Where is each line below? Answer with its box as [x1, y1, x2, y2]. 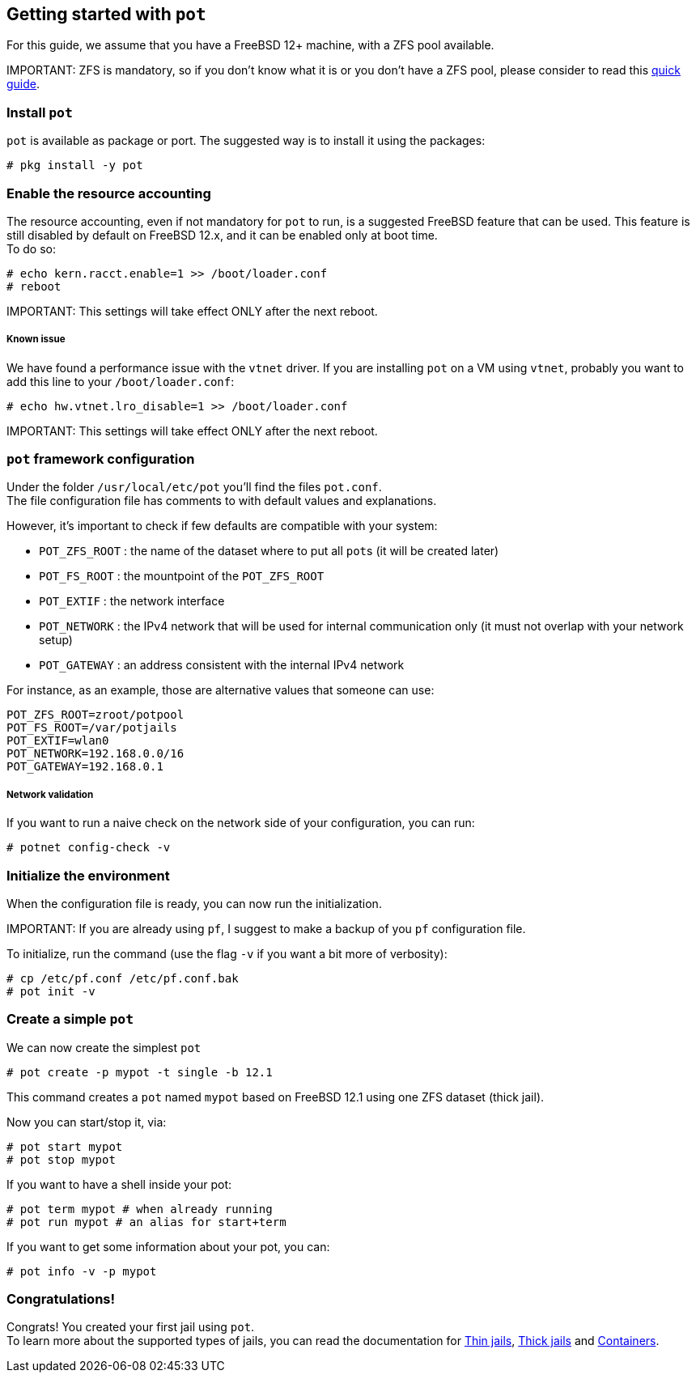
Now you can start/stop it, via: [6, 1114, 167, 1129]
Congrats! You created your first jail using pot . [6, 1320, 255, 1334]
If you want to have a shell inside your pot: [6, 1177, 232, 1191]
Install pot [6, 104, 73, 121]
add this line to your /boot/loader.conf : [6, 374, 235, 388]
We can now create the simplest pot [6, 1040, 202, 1054]
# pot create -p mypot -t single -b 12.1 [6, 1065, 273, 1079]
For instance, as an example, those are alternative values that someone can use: [6, 683, 435, 698]
